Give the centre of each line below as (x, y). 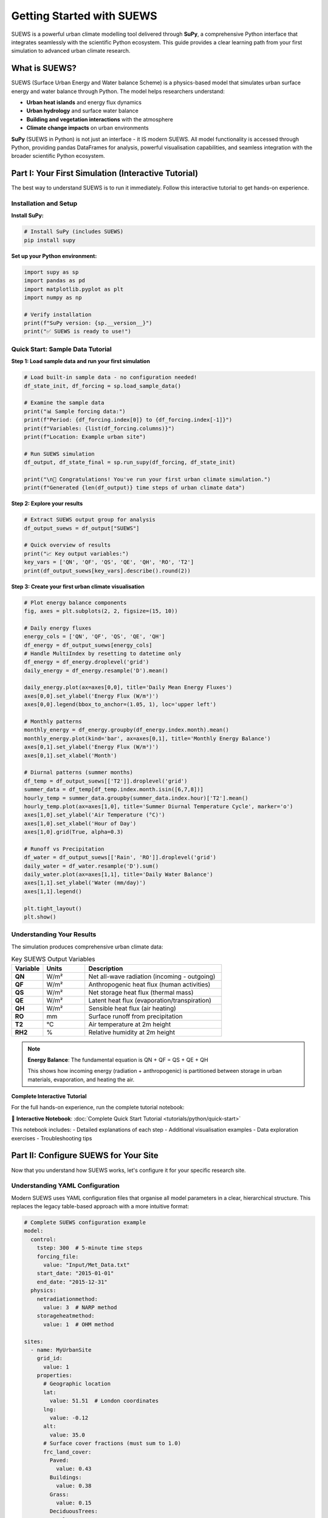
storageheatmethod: (66, 1316)
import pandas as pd (54, 281)
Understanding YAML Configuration (65, 1186)
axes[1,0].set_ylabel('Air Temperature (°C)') (94, 815)
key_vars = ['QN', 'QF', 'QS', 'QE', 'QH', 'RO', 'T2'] (109, 562)
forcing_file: (58, 1256)
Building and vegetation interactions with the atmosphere (100, 119)
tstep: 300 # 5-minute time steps (90, 1248)
